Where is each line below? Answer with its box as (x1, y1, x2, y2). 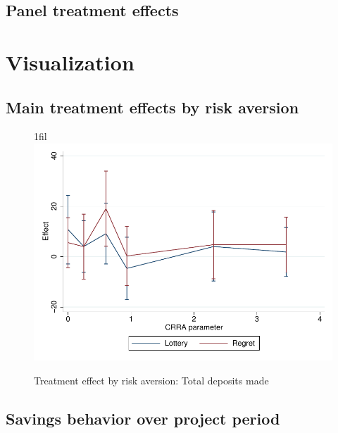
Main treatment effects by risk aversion (6, 96, 299, 118)
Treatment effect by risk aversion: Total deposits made (34, 372, 269, 387)
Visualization (6, 47, 134, 76)
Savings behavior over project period (6, 407, 280, 429)
